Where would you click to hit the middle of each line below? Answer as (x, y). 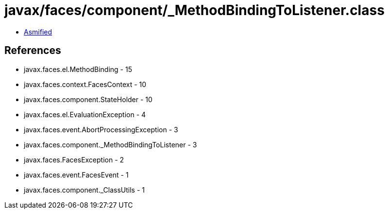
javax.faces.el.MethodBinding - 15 (78, 69)
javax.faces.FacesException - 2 (74, 160)
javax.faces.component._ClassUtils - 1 (84, 190)
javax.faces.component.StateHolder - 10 (88, 99)
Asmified (38, 32)
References (33, 51)
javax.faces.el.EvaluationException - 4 (85, 114)
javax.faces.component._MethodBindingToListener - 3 (110, 144)
